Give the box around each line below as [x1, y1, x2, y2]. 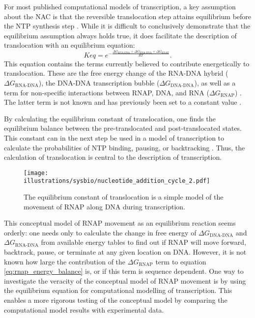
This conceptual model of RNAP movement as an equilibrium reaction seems [4, 218, 236, 228]
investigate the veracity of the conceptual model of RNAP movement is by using [4, 275, 246, 286]
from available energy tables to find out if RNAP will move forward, [41, 237, 247, 247]
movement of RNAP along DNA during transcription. [24, 201, 186, 211]
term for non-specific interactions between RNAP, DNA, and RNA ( [4, 87, 209, 97]
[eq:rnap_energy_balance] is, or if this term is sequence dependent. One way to [4, 266, 244, 276]
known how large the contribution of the [4, 256, 126, 266]
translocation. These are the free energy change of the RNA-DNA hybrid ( [4, 68, 228, 78]
